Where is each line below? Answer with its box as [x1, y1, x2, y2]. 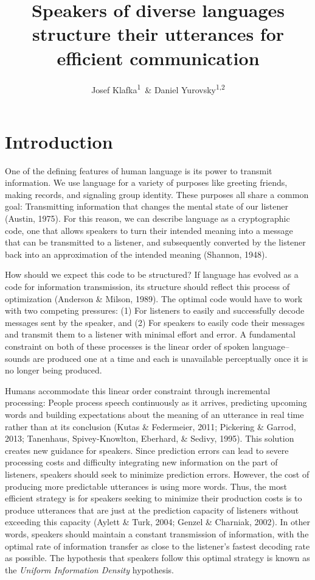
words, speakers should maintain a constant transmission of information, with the [5, 527, 309, 540]
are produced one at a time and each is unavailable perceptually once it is [33, 352, 308, 364]
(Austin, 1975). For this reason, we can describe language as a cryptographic [5, 212, 290, 225]
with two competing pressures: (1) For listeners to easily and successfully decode [5, 304, 305, 317]
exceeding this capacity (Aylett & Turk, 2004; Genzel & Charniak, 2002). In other [5, 515, 310, 528]
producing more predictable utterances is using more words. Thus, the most [5, 479, 287, 492]
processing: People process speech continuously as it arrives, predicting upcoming [5, 396, 307, 409]
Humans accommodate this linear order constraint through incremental [5, 384, 271, 397]
